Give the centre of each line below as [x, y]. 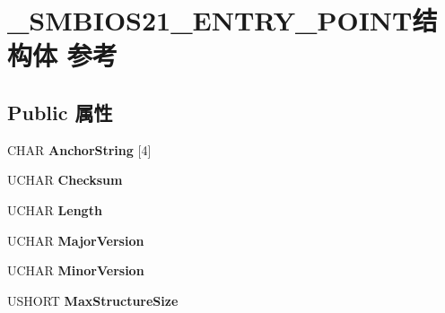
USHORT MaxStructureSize [93, 300]
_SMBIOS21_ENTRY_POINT [210, 20]
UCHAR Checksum [65, 180]
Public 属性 [60, 112]
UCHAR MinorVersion [76, 270]
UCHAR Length [55, 209]
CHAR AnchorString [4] [79, 149]
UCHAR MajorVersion [76, 240]
